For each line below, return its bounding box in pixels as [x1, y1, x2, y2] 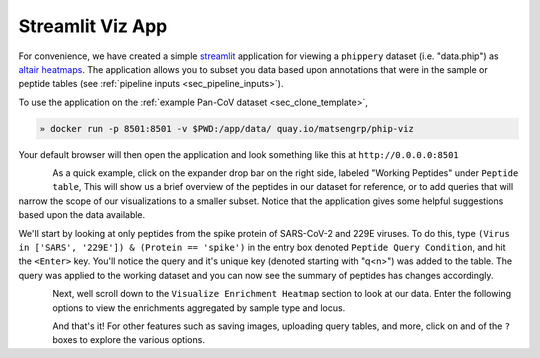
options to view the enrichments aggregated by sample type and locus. [52, 301, 346, 314]
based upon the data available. [18, 209, 146, 221]
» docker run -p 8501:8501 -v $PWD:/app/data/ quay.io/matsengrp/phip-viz [39, 123, 415, 134]
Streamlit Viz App [18, 15, 168, 37]
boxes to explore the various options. [52, 334, 205, 346]
